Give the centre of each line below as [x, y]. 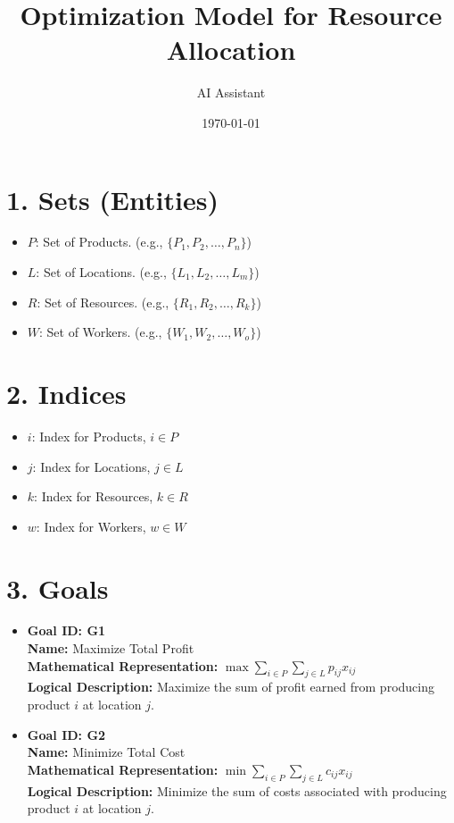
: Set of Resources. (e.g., [103, 302]
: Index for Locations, [91, 466]
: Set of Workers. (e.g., [101, 332]
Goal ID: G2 [66, 734]
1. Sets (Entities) [112, 199]
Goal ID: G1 [66, 630]
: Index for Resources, [94, 496]
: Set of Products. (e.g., [99, 242]
